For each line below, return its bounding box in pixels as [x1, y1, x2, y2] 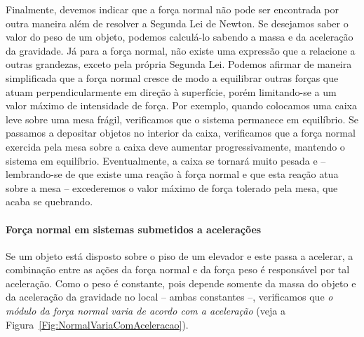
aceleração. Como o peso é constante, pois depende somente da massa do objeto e [6, 275, 356, 290]
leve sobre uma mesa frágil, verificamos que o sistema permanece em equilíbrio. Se [6, 111, 358, 126]
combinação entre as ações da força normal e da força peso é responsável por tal [6, 262, 350, 277]
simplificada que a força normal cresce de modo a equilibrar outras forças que [6, 70, 339, 85]
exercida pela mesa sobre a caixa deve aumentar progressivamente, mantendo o [6, 139, 345, 153]
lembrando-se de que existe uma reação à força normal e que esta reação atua [6, 167, 339, 181]
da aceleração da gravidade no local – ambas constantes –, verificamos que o [6, 289, 333, 304]
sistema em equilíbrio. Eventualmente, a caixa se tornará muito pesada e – [6, 153, 326, 167]
